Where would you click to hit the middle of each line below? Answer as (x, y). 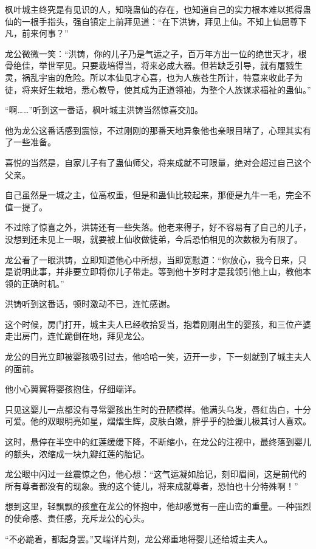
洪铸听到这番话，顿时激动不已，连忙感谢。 (90, 304)
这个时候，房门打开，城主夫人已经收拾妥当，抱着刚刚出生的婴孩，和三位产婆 (158, 324)
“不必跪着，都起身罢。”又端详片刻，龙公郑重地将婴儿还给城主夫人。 (139, 538)
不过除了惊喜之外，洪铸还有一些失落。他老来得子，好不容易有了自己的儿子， (158, 227)
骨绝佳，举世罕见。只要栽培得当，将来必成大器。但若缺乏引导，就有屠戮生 (154, 65)
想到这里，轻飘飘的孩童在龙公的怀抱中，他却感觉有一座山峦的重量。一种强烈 (158, 506)
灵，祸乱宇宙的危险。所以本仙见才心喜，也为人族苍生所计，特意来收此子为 (154, 77)
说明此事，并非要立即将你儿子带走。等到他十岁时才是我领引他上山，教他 (158, 271)
